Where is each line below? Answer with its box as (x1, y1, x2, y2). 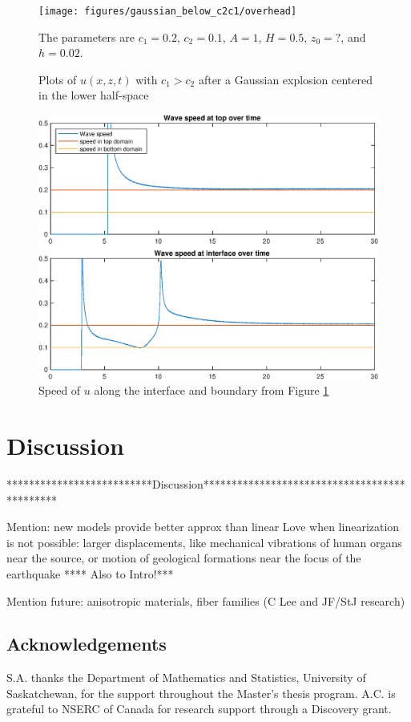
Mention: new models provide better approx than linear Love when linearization (6, 518, 400, 535)
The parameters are (38, 28, 135, 45)
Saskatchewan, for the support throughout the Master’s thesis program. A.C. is (6, 684, 396, 701)
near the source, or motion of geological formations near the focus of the (6, 550, 361, 566)
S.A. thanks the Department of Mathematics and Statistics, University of (6, 669, 366, 686)
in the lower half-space (38, 87, 149, 103)
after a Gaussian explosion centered (198, 71, 373, 87)
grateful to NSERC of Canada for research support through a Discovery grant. (6, 700, 392, 717)
